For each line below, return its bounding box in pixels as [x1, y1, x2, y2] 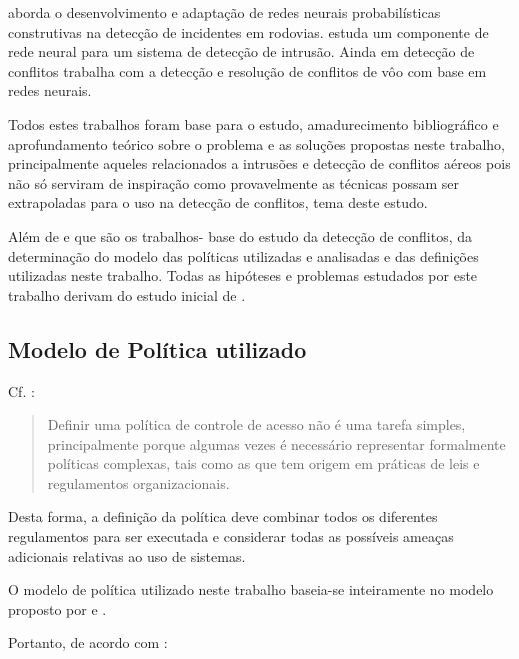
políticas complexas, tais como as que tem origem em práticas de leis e [47, 453, 480, 474]
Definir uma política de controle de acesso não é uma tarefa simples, [47, 414, 466, 435]
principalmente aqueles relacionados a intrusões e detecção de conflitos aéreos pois [8, 153, 511, 174]
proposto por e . [8, 598, 107, 619]
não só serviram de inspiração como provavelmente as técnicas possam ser [8, 172, 460, 193]
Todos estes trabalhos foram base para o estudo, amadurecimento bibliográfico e [8, 113, 499, 134]
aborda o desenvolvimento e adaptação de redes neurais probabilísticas [8, 2, 441, 22]
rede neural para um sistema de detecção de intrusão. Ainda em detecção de [8, 41, 475, 62]
